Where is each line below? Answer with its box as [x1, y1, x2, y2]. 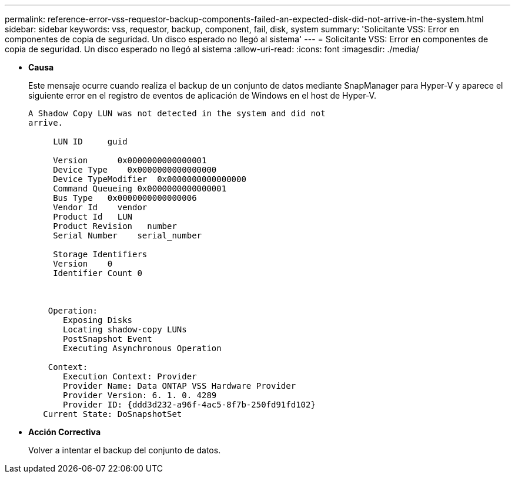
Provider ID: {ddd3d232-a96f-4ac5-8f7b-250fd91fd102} [63, 400, 316, 409]
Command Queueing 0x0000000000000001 [53, 184, 227, 193]
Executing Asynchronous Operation [63, 344, 222, 353]
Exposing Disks [63, 315, 133, 325]
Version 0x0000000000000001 [53, 156, 207, 165]
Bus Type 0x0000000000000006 [53, 193, 197, 203]
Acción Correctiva [28, 427, 101, 437]
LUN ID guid [53, 137, 128, 146]
